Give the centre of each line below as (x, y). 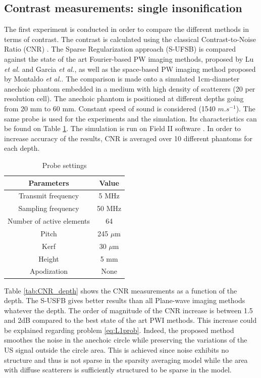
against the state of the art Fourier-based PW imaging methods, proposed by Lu (129, 58)
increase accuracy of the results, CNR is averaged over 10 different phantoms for (128, 138)
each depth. (22, 148)
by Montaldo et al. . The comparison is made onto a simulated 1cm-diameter (122, 79)
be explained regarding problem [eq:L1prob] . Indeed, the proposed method (119, 330)
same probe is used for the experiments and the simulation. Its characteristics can (130, 118)
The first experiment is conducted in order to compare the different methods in (127, 29)
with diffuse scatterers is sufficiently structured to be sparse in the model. (118, 370)
